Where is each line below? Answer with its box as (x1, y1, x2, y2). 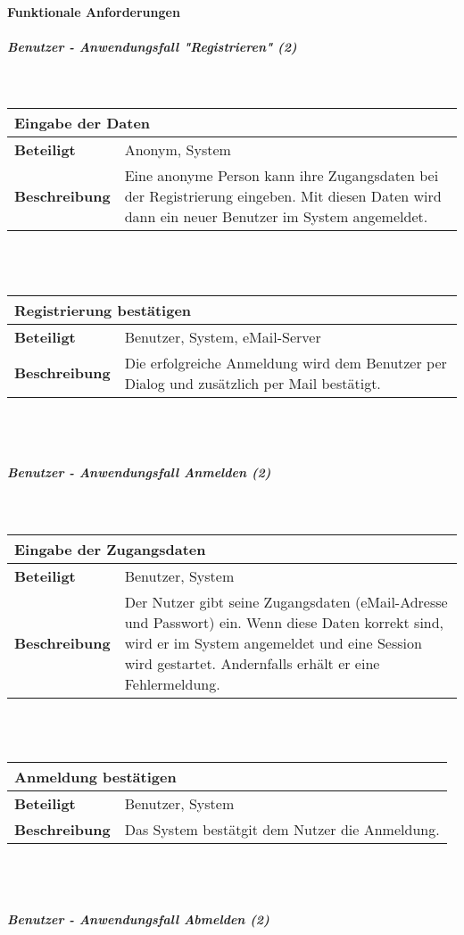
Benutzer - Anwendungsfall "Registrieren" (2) (7, 37, 297, 55)
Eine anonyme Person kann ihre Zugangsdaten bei (124, 165, 439, 186)
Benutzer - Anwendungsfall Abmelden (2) (7, 909, 269, 928)
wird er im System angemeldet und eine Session (124, 632, 422, 653)
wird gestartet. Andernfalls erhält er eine (124, 652, 380, 674)
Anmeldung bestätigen (14, 766, 177, 788)
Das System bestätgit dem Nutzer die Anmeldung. (124, 819, 440, 840)
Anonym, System (124, 139, 231, 161)
